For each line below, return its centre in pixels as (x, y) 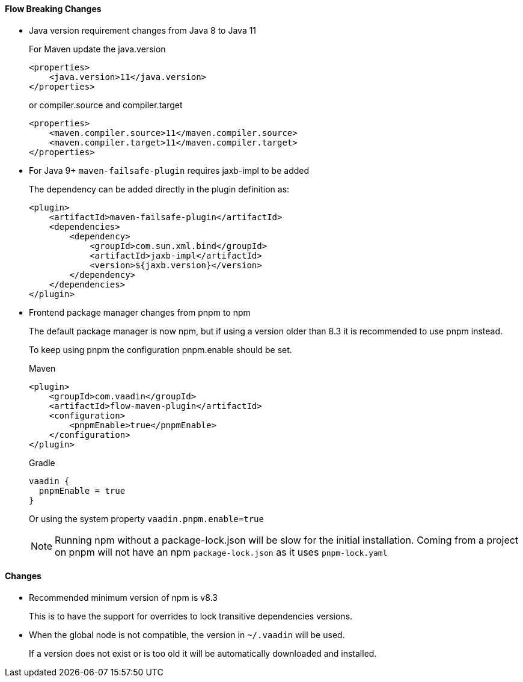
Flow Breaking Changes (53, 9)
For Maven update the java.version (97, 49)
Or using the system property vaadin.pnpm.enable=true (146, 518)
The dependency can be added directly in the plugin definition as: (159, 189)
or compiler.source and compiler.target (106, 105)
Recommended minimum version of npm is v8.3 (123, 597)
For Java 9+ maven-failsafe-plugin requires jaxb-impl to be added (169, 170)
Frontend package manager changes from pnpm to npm (140, 312)
